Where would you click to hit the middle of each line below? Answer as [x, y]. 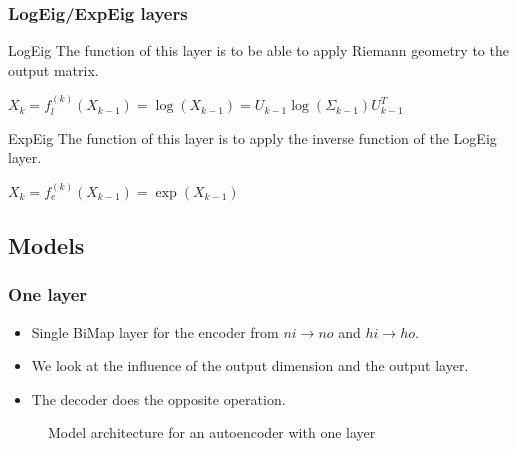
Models [46, 244]
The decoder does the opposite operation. [158, 398]
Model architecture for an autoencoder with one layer [212, 432]
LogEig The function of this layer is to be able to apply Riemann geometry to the [258, 50]
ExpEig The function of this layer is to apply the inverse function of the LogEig [252, 137]
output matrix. [53, 69]
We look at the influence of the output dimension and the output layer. [250, 365]
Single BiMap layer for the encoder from [155, 331]
